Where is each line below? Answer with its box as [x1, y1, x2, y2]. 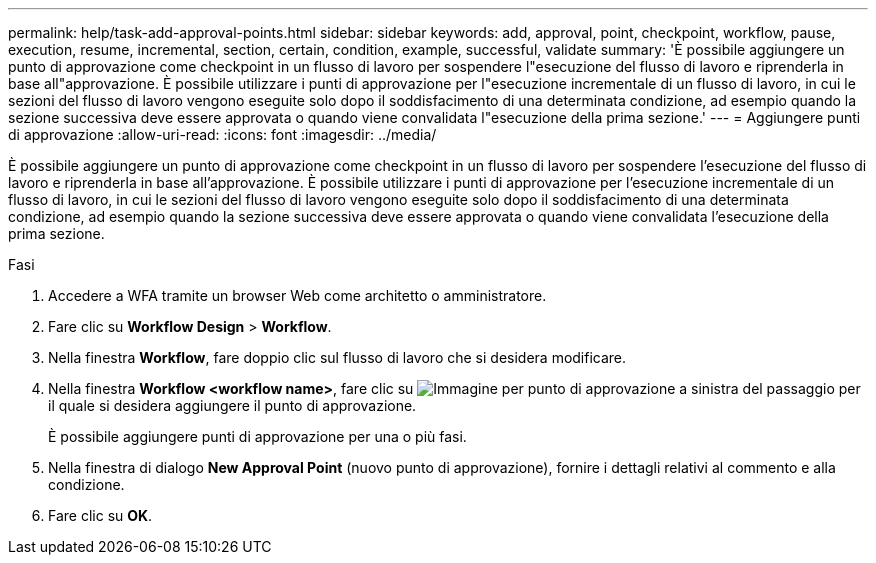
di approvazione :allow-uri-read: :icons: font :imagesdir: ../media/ [8, 126, 437, 143]
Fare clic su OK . [48, 507, 153, 524]
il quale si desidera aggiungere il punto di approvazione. [48, 397, 417, 414]
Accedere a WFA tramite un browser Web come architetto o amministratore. [48, 287, 547, 304]
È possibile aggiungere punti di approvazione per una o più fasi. [48, 428, 467, 445]
